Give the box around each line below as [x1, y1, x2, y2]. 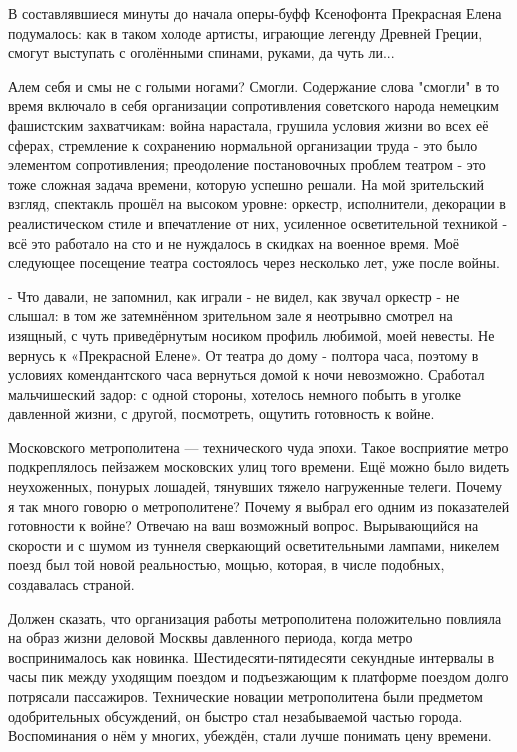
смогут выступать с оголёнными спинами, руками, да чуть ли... [8, 42, 395, 63]
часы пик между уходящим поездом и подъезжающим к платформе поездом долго [8, 666, 509, 687]
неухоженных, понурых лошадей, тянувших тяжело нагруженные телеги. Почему [8, 476, 502, 497]
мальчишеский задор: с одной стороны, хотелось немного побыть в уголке [8, 383, 461, 404]
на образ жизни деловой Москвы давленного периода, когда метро [8, 627, 413, 648]
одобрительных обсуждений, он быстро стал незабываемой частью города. [8, 705, 463, 726]
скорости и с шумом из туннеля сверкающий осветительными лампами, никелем [8, 534, 500, 555]
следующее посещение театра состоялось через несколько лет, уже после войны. [8, 252, 500, 273]
